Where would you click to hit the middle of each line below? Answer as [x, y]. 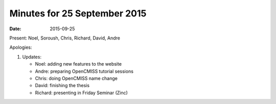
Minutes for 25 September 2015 [78, 13]
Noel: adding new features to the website [78, 64]
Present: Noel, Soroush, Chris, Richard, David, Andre [65, 38]
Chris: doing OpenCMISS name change [76, 78]
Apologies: [21, 47]
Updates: [32, 57]
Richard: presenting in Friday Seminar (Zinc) [81, 93]
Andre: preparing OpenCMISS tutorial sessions [84, 71]
